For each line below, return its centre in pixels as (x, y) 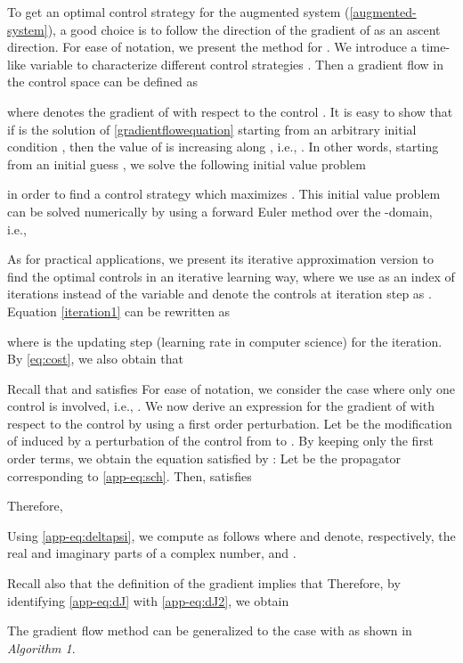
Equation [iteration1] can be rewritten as (119, 311)
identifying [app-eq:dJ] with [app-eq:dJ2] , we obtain (148, 600)
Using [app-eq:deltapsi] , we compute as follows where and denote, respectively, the (231, 535)
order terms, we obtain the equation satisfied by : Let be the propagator (204, 458)
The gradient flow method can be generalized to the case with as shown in (210, 630)
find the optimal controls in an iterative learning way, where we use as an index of (231, 276)
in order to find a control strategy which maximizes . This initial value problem (224, 194)
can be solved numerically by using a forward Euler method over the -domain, (220, 211)
